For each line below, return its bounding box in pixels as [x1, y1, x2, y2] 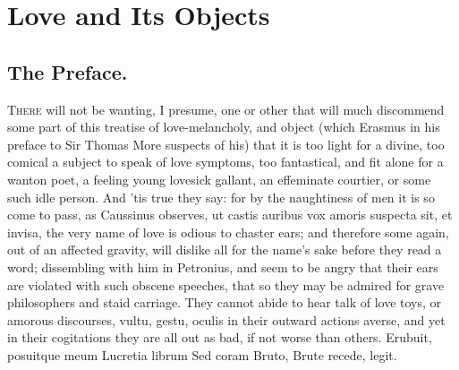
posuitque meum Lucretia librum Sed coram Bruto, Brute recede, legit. [7, 345, 397, 364]
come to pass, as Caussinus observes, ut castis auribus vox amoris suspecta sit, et [7, 205, 453, 224]
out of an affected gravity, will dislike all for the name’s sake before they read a [7, 240, 442, 259]
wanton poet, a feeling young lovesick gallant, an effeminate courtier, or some [7, 169, 431, 188]
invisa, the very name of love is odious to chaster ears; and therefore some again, [7, 222, 449, 241]
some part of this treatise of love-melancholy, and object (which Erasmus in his [7, 117, 440, 136]
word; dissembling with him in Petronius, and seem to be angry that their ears [7, 257, 438, 276]
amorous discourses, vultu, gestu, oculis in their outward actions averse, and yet [7, 310, 446, 329]
